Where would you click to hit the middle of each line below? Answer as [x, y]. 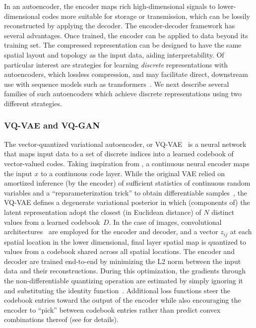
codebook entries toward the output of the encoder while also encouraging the [123, 300]
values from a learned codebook [52, 222]
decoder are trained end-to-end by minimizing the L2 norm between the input [123, 261]
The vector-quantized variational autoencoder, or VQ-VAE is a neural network [125, 144]
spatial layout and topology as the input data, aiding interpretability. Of [114, 54]
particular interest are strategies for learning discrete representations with [116, 64]
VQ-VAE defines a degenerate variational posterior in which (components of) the [127, 202]
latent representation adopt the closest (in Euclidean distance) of [103, 212]
